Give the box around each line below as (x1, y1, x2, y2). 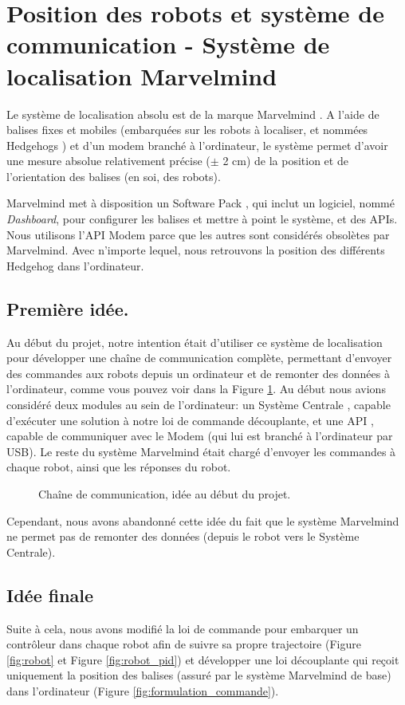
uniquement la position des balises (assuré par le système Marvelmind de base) (6, 667, 391, 683)
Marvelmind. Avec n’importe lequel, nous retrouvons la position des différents (6, 242, 385, 258)
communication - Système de (6, 28, 330, 61)
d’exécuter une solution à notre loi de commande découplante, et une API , (6, 412, 374, 428)
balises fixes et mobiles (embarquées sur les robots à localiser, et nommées (6, 121, 368, 138)
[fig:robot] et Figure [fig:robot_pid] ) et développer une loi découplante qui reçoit (6, 651, 399, 668)
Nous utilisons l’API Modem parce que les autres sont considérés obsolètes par (6, 226, 390, 242)
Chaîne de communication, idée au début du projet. (38, 485, 291, 502)
